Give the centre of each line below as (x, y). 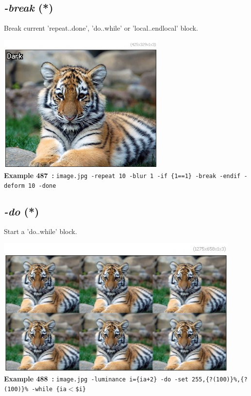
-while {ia (49, 389)
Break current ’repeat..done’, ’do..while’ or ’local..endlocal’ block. (101, 28)
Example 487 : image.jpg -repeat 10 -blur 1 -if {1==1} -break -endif (122, 175)
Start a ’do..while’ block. (41, 231)
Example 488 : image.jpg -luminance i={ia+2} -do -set (96, 379)
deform (14, 186)
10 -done (42, 186)
